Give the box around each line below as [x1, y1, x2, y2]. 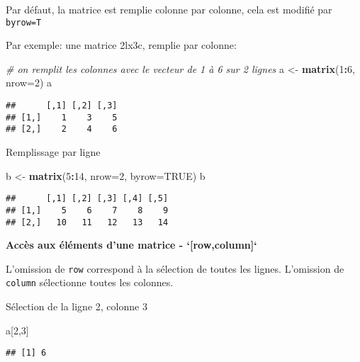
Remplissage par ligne [6, 145, 101, 159]
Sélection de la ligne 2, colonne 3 [6, 299, 147, 314]
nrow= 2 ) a [6, 75, 52, 90]
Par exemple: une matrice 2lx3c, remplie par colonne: [6, 38, 237, 52]
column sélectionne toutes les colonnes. [6, 275, 174, 290]
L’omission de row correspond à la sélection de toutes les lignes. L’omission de [6, 261, 344, 276]
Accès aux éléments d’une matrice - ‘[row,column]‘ [6, 237, 257, 252]
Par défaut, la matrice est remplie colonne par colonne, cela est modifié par [6, 2, 332, 16]
